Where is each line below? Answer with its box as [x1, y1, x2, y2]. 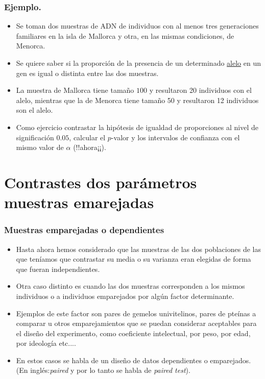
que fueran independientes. [16, 263, 100, 274]
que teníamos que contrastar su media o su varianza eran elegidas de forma [16, 254, 251, 264]
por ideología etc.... [16, 338, 76, 348]
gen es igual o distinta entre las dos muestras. [16, 67, 159, 78]
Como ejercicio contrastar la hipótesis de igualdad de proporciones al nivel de [16, 121, 258, 132]
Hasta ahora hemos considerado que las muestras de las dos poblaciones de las [16, 243, 261, 254]
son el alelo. [16, 105, 53, 115]
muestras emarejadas [4, 192, 154, 213]
